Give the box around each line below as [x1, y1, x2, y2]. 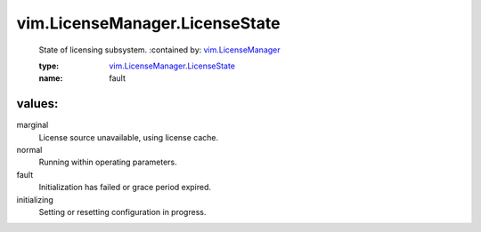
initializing [16, 194, 53, 204]
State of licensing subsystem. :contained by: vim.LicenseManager [38, 44, 281, 55]
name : [38, 73, 63, 84]
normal [16, 145, 43, 156]
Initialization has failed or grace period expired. [38, 182, 212, 193]
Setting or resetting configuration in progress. [38, 206, 207, 217]
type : [38, 60, 60, 71]
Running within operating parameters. [38, 156, 177, 168]
